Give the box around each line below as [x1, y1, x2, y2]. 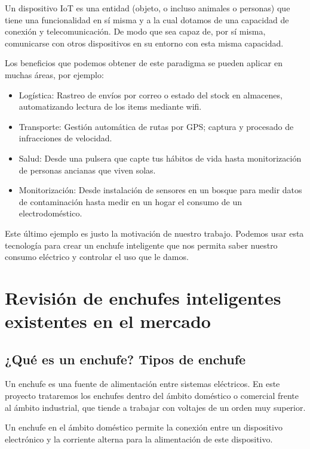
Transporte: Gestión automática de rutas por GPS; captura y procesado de [19, 120, 294, 132]
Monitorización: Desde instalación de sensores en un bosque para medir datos [19, 184, 302, 196]
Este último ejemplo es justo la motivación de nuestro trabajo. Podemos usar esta [5, 227, 304, 239]
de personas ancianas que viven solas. [19, 163, 156, 176]
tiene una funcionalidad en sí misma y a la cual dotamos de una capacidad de [5, 13, 289, 26]
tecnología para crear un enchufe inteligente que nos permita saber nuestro [5, 239, 278, 251]
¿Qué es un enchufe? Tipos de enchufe [5, 349, 246, 368]
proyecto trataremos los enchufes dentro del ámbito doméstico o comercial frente [5, 389, 299, 402]
